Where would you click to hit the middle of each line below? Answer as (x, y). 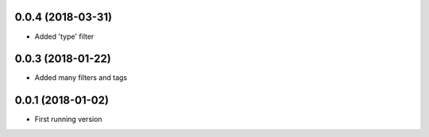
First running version (68, 120)
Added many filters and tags (81, 78)
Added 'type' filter (64, 36)
